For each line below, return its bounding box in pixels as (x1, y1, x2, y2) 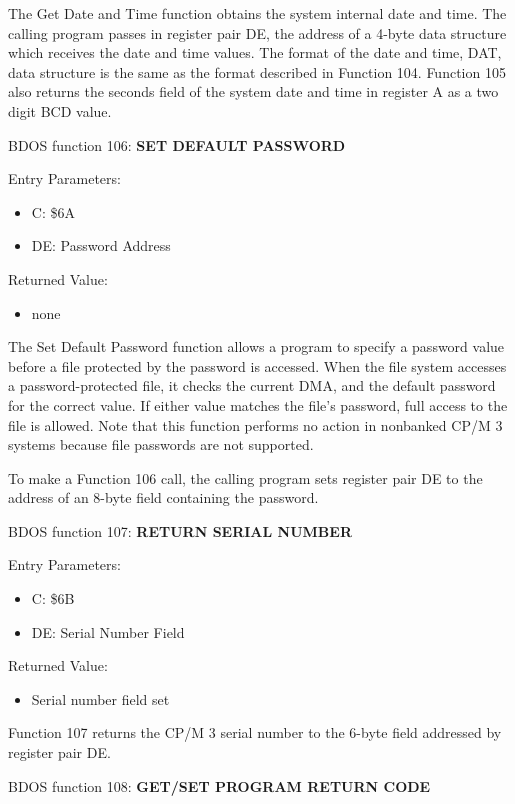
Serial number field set (31, 688, 170, 709)
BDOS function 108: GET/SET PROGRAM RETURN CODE (8, 775, 431, 796)
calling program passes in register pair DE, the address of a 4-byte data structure (8, 22, 507, 43)
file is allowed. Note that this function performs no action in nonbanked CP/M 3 (8, 414, 503, 435)
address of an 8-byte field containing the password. (8, 487, 319, 508)
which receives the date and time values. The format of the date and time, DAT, (8, 42, 502, 63)
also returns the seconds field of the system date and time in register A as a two (8, 81, 499, 102)
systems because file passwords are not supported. (8, 434, 314, 455)
